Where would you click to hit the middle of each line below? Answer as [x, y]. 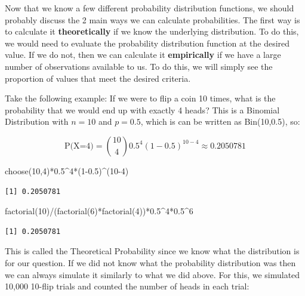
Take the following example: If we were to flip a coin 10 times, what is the [140, 98]
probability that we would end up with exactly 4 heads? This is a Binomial [142, 110]
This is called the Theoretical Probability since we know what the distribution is [152, 251]
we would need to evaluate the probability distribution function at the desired [147, 43]
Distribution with [37, 121]
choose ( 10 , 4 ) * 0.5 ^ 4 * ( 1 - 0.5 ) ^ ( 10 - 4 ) [67, 170]
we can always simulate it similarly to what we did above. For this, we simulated [152, 274]
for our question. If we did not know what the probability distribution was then [150, 262]
